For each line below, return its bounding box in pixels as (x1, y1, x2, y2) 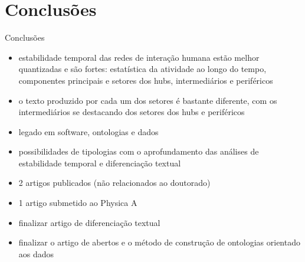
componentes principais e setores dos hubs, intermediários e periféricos (18, 74, 273, 86)
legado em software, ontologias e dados (18, 125, 159, 137)
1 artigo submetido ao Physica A (18, 196, 137, 209)
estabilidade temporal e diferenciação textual (18, 156, 181, 169)
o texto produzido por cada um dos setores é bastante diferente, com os (18, 94, 277, 106)
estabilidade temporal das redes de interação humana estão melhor (18, 51, 260, 63)
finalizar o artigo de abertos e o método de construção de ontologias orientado (18, 236, 300, 248)
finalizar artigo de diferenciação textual (18, 216, 160, 228)
